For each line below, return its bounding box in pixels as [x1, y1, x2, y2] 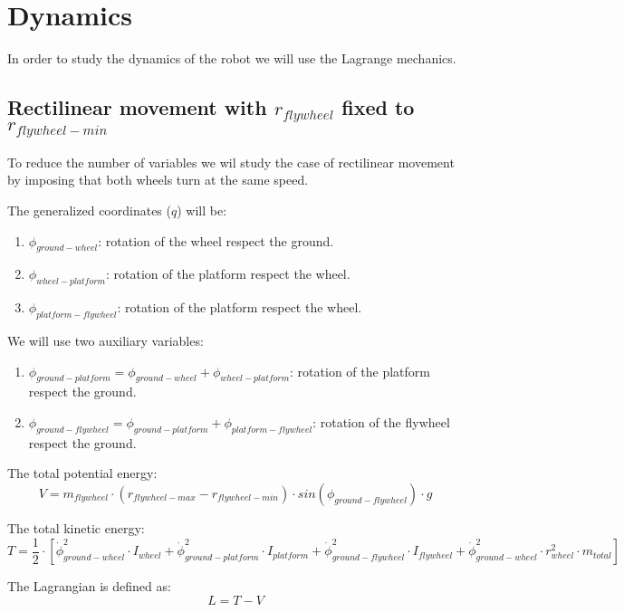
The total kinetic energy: [7, 519, 145, 538]
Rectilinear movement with [7, 93, 267, 121]
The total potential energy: [7, 464, 158, 483]
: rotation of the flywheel [312, 413, 450, 432]
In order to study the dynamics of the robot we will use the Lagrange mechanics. [7, 49, 456, 68]
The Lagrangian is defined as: [7, 577, 171, 596]
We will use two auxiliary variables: [7, 331, 204, 350]
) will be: [177, 201, 227, 220]
